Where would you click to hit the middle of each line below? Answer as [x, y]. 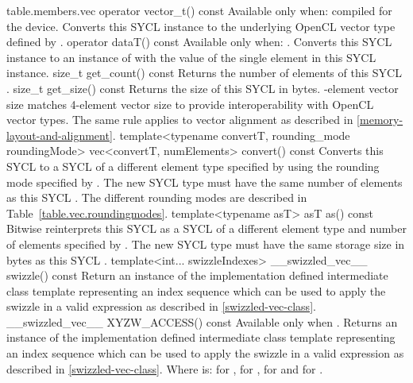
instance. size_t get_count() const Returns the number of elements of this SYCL [204, 73]
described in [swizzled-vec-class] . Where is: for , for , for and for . [165, 368]
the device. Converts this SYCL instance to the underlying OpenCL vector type [201, 26]
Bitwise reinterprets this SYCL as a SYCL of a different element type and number [206, 228]
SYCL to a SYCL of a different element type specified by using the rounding [193, 166]
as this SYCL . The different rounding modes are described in [157, 197]
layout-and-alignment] [60, 135]
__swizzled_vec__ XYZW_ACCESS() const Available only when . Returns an [202, 321]
